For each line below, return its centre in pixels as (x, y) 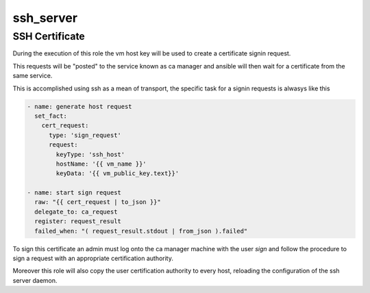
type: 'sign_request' (85, 135)
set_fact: (51, 116)
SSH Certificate (49, 36)
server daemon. (35, 280)
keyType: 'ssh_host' (90, 154)
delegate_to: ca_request (76, 212)
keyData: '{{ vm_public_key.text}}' (118, 174)
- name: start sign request (74, 193)
